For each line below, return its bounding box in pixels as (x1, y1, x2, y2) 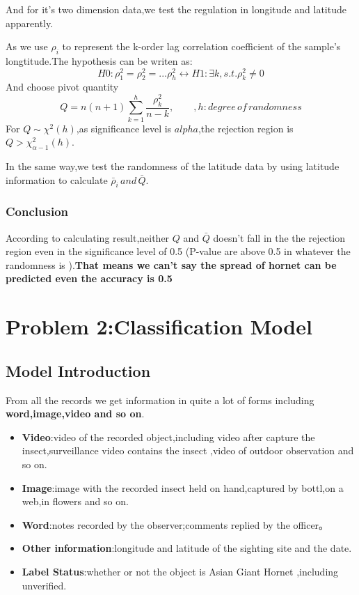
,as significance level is (76, 121, 172, 135)
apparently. (6, 15, 54, 30)
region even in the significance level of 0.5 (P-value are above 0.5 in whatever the (6, 244, 351, 258)
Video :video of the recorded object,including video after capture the (22, 429, 315, 444)
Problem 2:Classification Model (6, 312, 312, 341)
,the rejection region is (198, 121, 294, 135)
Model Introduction (6, 360, 151, 381)
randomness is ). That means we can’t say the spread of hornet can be (6, 257, 337, 272)
